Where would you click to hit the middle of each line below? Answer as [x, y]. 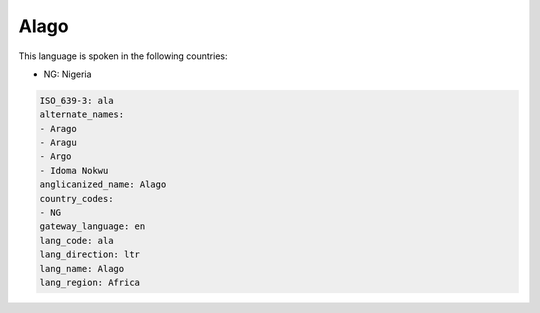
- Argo [55, 156]
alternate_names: [82, 114]
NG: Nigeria [67, 74]
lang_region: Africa [89, 282]
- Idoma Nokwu [74, 170]
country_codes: [76, 198]
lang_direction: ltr [89, 254]
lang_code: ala [76, 240]
